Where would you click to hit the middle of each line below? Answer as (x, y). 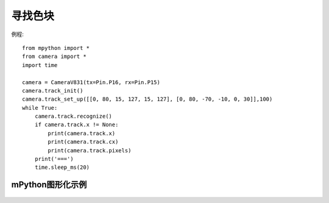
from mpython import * (56, 48)
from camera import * (54, 57)
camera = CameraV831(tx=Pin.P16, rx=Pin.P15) (91, 82)
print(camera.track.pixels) (90, 150)
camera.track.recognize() (73, 116)
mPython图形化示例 (49, 185)
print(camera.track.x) (82, 133)
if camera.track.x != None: (76, 125)
